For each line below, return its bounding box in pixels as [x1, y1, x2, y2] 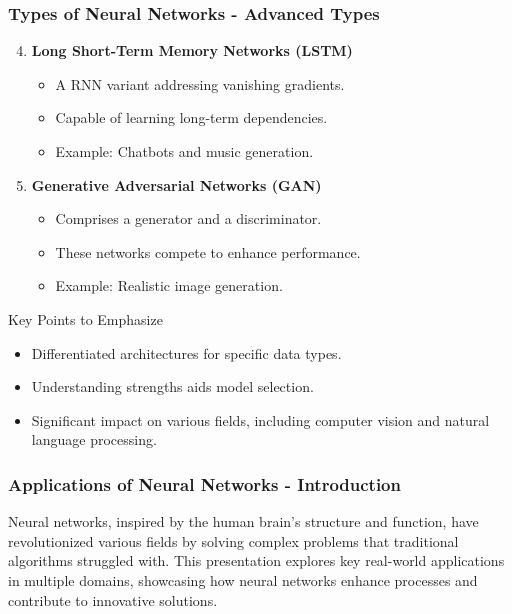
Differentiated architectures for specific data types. [31, 342, 342, 363]
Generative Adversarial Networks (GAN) [31, 174, 322, 195]
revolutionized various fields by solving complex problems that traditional [8, 530, 459, 551]
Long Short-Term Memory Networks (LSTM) [31, 40, 353, 61]
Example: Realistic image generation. [55, 275, 283, 296]
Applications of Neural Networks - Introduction [8, 471, 401, 496]
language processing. [31, 429, 157, 450]
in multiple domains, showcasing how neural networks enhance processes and [8, 569, 478, 590]
